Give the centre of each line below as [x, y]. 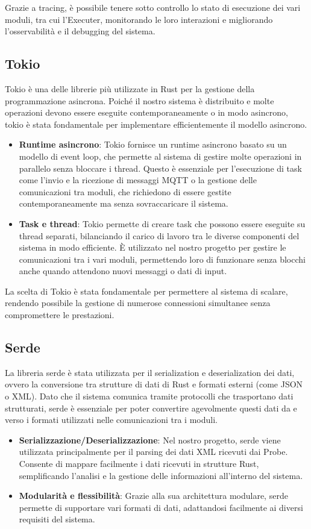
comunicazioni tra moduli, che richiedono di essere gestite [125, 191]
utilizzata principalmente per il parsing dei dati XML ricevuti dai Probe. [153, 452]
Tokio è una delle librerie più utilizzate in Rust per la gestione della [130, 88]
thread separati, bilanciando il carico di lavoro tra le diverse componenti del [159, 235]
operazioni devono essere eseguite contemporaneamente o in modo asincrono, [146, 112]
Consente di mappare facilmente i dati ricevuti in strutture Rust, [139, 464]
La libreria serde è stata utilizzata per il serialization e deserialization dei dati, [150, 372]
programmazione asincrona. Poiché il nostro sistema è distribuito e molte [140, 100]
